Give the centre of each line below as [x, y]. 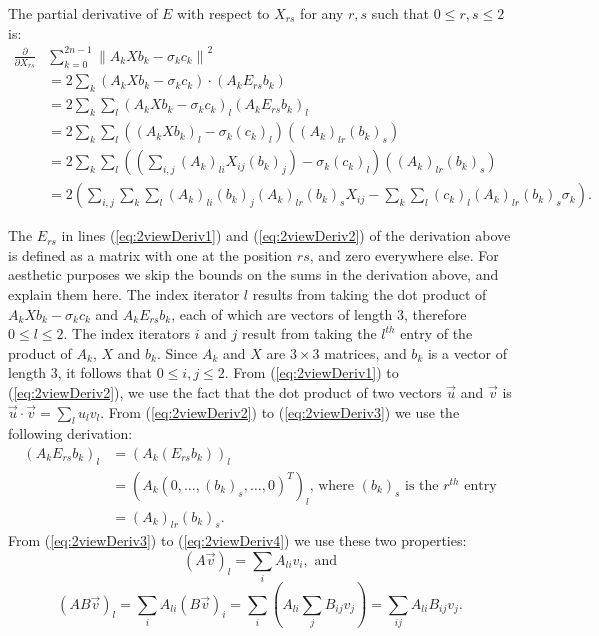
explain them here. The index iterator [124, 293]
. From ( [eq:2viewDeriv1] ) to [311, 372]
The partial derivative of [83, 13]
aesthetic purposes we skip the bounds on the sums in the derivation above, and [253, 274]
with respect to [223, 13]
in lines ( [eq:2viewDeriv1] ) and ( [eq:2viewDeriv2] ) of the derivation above [286, 235]
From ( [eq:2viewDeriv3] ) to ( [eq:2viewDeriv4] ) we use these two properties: [237, 540]
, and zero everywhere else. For [404, 254]
